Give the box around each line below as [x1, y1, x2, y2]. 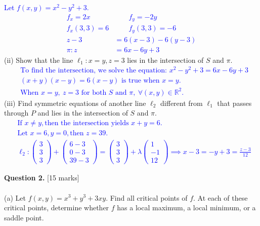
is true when [121, 77, 160, 85]
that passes [217, 97, 252, 108]
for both [81, 89, 107, 96]
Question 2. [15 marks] [4, 172, 79, 183]
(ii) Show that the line [4, 54, 73, 65]
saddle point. [4, 212, 44, 222]
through [4, 107, 29, 118]
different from [160, 97, 203, 108]
